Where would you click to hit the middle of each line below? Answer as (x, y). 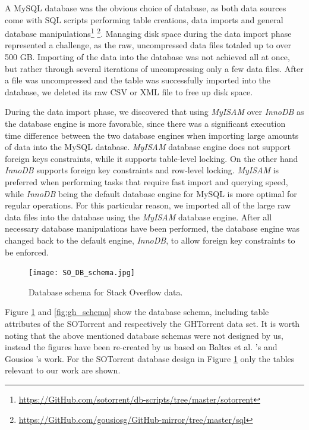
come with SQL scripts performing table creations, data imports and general (144, 19)
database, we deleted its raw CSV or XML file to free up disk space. (129, 91)
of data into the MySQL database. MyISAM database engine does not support (148, 147)
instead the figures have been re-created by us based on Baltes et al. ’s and (141, 347)
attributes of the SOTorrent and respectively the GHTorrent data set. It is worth (152, 323)
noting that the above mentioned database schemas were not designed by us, (144, 335)
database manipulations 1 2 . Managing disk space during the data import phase (148, 32)
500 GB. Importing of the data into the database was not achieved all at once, (147, 57)
